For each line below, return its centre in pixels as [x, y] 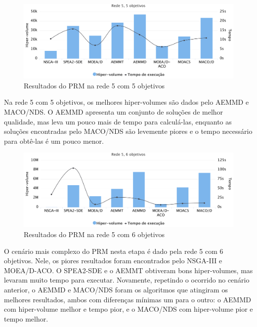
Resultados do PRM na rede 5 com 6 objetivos [94, 234]
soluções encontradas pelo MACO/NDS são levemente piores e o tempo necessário [128, 131]
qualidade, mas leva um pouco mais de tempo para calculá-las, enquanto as [118, 121]
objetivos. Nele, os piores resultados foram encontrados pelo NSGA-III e [113, 261]
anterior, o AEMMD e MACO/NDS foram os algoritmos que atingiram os [116, 289]
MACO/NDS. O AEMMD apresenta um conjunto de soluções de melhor [114, 111]
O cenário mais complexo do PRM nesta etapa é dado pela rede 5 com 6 [114, 251]
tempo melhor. [26, 318]
